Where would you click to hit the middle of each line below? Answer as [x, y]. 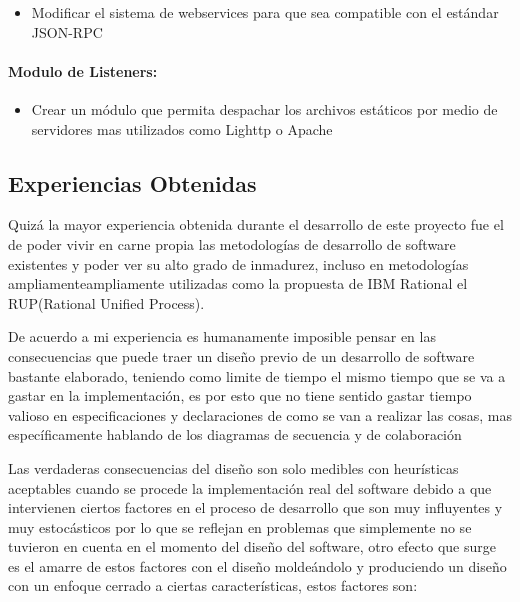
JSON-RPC [67, 31]
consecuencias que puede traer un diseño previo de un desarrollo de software [241, 355]
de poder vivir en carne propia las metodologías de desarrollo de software [232, 243]
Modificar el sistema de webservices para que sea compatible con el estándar [265, 12]
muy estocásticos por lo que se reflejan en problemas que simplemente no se [240, 526]
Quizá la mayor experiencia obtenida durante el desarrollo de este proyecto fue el [256, 224]
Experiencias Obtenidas [132, 182]
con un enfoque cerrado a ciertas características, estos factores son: [213, 585]
